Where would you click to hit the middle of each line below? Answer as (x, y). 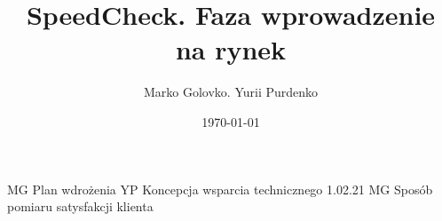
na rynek (231, 49)
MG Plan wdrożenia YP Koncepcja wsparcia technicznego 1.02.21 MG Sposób (220, 189)
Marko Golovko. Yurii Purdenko (231, 92)
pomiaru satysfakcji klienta (80, 206)
